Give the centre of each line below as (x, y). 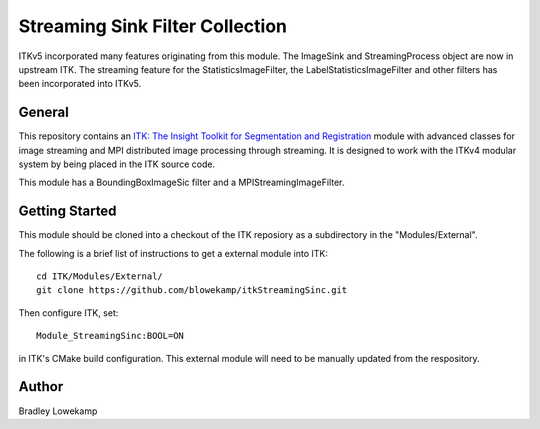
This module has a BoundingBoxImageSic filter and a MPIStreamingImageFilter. (181, 182)
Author (41, 386)
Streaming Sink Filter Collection (153, 26)
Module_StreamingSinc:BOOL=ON (110, 336)
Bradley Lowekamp (58, 411)
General (44, 112)
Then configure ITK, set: (68, 312)
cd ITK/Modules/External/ (100, 276)
